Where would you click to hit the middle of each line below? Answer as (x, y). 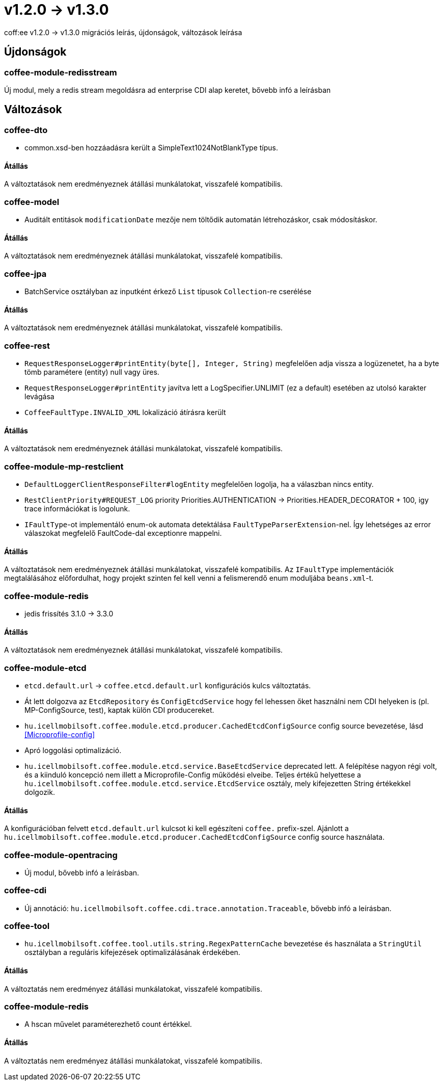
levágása (39, 397)
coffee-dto (26, 130)
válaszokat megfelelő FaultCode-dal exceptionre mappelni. (123, 533)
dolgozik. (40, 792)
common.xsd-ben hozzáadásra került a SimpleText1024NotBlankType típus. (151, 148)
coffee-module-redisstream (61, 72)
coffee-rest (27, 345)
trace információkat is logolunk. (77, 509)
